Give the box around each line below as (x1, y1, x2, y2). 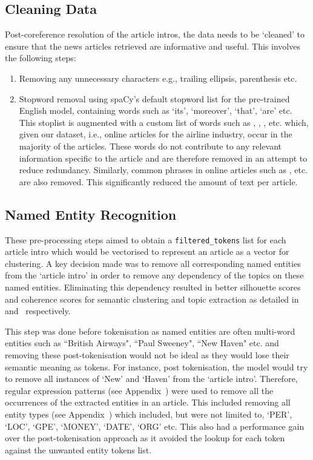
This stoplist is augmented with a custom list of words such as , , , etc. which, (19, 116, 309, 128)
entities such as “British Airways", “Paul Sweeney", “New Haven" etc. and (5, 337, 279, 349)
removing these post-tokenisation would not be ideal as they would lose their (5, 348, 289, 361)
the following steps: (5, 51, 76, 64)
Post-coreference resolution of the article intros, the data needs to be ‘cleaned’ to (5, 28, 305, 41)
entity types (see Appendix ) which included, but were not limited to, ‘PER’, (5, 407, 292, 420)
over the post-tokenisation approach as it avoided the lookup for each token (5, 432, 285, 444)
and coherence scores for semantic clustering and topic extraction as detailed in (5, 292, 299, 305)
